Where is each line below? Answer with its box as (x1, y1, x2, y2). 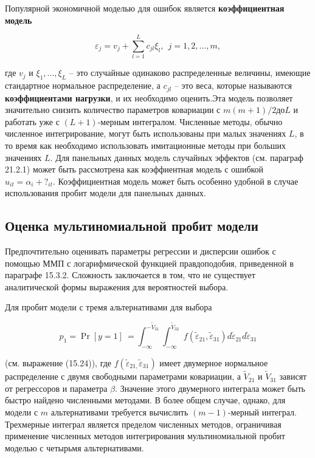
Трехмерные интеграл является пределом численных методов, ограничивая (5, 417, 282, 430)
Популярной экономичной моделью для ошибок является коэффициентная (5, 2, 285, 14)
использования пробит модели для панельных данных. (5, 186, 206, 199)
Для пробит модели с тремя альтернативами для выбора (5, 301, 212, 313)
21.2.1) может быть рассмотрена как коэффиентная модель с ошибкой (5, 163, 264, 176)
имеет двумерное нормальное (159, 356, 268, 369)
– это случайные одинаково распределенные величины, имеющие (69, 66, 311, 79)
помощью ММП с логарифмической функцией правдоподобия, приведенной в (5, 256, 294, 269)
